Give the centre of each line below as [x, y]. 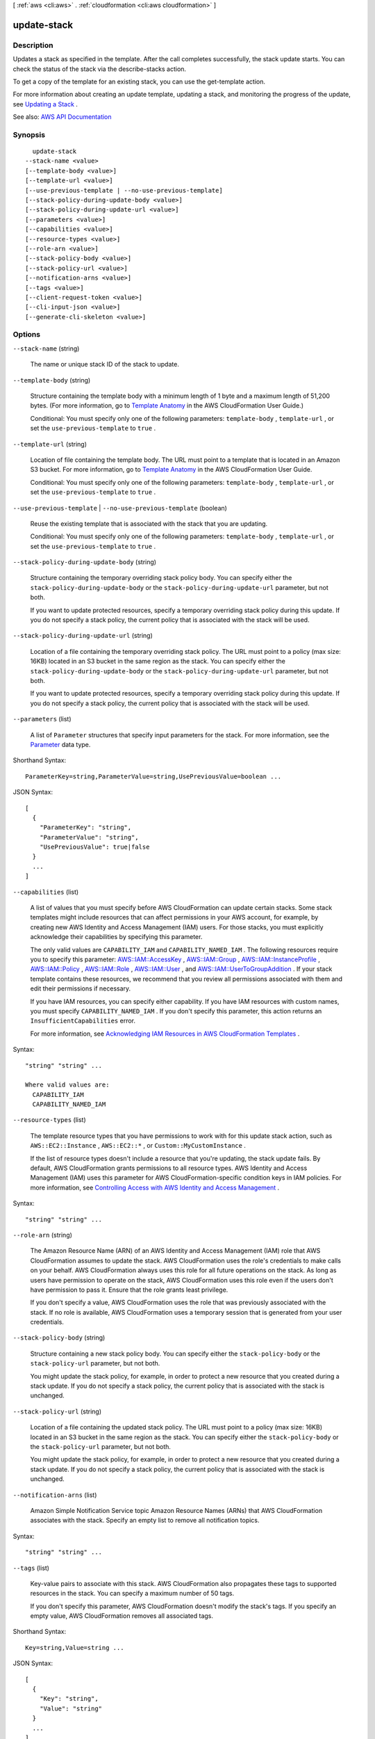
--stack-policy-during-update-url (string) [83, 636]
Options [27, 335]
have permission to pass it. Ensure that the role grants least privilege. [129, 1290]
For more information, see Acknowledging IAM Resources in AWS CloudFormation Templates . [165, 1034]
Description [33, 45]
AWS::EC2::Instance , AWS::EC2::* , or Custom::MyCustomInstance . [138, 1146]
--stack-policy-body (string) [59, 1338]
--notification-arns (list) [55, 1495]
